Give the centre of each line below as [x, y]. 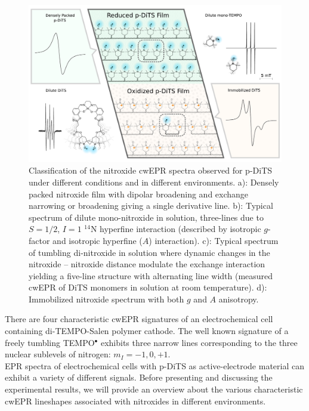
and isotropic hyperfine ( [98, 240]
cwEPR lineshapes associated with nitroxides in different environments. [135, 401]
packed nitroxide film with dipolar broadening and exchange [139, 194]
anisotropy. [239, 299]
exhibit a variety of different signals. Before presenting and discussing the [139, 377]
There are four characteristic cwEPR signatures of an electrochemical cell [139, 319]
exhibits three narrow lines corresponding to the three [199, 342]
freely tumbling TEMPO [50, 342]
